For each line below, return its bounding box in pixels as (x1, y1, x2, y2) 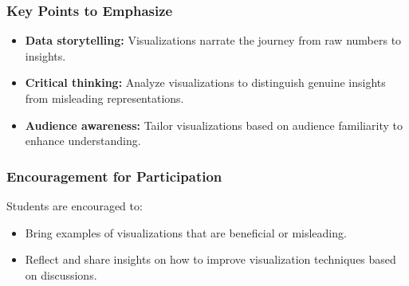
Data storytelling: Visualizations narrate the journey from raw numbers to (25, 32, 402, 49)
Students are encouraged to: (6, 198, 143, 214)
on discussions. (25, 266, 97, 283)
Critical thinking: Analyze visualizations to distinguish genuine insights (25, 74, 386, 91)
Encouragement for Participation (6, 166, 222, 186)
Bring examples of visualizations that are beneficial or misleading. (25, 224, 347, 241)
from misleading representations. (25, 90, 184, 106)
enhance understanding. (25, 132, 141, 149)
